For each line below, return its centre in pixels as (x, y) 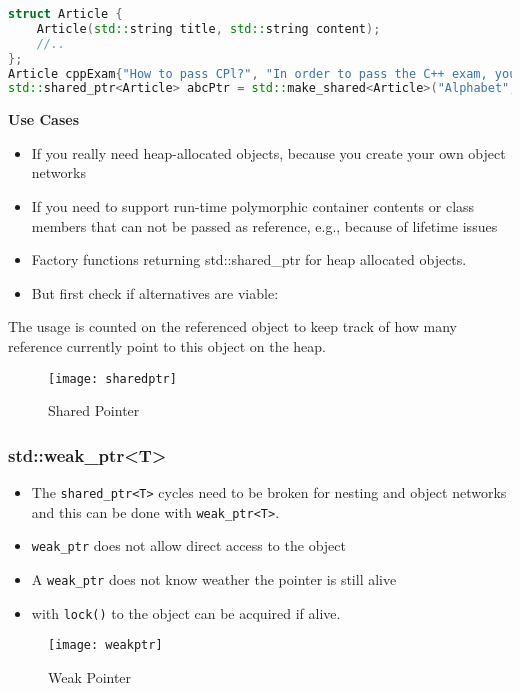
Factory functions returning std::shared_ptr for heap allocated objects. (249, 259)
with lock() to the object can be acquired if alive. (186, 612)
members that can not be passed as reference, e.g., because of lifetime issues (264, 225)
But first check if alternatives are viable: (155, 292)
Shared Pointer (94, 410)
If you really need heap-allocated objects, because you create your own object (268, 152)
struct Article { (65, 14)
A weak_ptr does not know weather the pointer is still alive (214, 579)
